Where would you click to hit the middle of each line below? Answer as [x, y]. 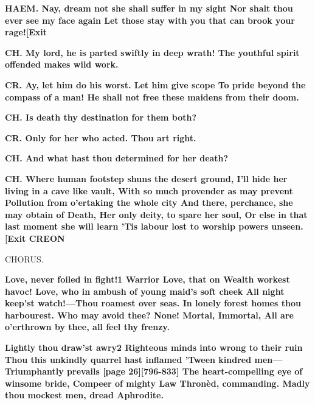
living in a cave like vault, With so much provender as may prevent [149, 190]
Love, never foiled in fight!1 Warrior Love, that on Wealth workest [147, 279]
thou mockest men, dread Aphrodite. [84, 395]
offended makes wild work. [62, 64]
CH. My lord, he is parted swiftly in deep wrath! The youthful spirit [152, 52]
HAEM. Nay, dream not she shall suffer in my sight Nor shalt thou [149, 8]
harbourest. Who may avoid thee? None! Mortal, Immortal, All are [149, 315]
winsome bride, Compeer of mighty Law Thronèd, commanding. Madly [157, 383]
